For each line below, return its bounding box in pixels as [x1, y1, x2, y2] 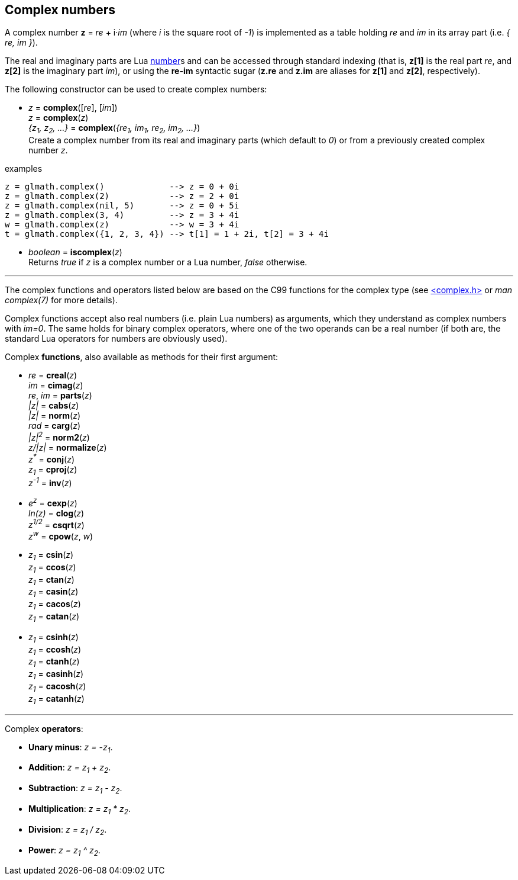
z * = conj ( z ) [28, 452, 75, 464]
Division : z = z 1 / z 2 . [28, 824, 107, 837]
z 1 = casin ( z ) [28, 586, 79, 599]
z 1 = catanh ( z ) [28, 693, 85, 706]
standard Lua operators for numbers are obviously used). [5, 333, 228, 344]
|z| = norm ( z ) [28, 410, 81, 421]
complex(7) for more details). [5, 295, 118, 306]
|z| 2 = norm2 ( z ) [28, 431, 90, 442]
